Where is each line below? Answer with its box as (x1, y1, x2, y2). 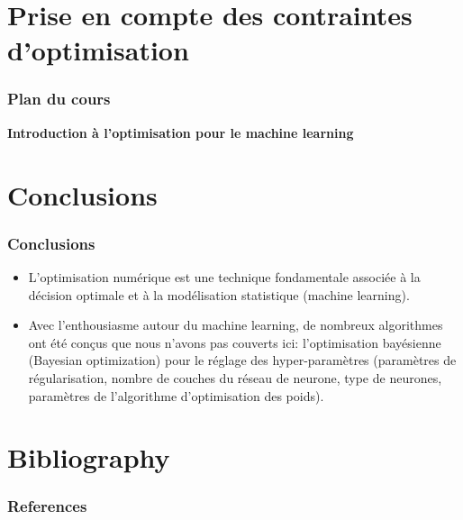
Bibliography (7, 439, 170, 476)
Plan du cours (7, 87, 111, 110)
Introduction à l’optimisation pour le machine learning (7, 123, 354, 141)
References (7, 495, 87, 517)
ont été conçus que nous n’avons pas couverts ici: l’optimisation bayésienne (28, 333, 441, 351)
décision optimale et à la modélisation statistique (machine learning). (28, 285, 410, 304)
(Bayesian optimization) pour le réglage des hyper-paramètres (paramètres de (28, 351, 457, 369)
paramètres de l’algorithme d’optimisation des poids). (28, 386, 324, 405)
